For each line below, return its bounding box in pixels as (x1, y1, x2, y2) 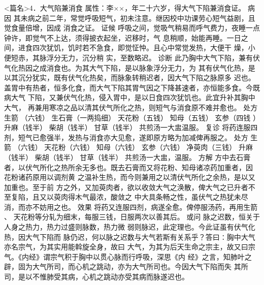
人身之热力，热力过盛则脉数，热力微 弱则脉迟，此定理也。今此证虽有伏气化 (4, 221, 255, 232)
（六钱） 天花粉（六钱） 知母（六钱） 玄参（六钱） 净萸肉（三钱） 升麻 (13, 142, 253, 152)
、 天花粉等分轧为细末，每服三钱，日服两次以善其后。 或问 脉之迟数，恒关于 (4, 211, 260, 222)
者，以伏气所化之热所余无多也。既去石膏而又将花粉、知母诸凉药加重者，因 (4, 162, 253, 172)
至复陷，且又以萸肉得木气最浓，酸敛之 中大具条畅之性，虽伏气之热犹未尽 (4, 192, 248, 202)
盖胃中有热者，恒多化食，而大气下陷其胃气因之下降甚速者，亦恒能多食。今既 (4, 82, 260, 92)
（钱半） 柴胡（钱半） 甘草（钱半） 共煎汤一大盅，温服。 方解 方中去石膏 (4, 151, 251, 162)
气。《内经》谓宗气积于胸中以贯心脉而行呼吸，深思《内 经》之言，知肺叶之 (4, 251, 252, 262)
